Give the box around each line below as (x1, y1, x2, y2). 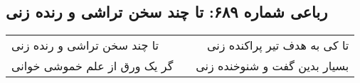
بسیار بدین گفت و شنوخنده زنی (196, 57, 349, 74)
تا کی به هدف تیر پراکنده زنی (206, 37, 349, 54)
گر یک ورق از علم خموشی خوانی (11, 57, 174, 74)
